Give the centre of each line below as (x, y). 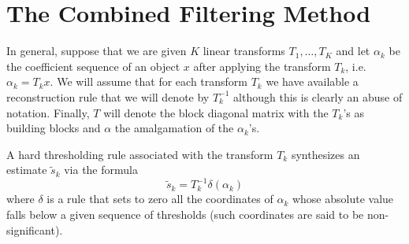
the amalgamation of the (174, 128)
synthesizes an (325, 154)
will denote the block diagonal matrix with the (216, 112)
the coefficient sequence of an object (93, 66)
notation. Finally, (48, 112)
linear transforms (244, 51)
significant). (35, 229)
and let (353, 51)
